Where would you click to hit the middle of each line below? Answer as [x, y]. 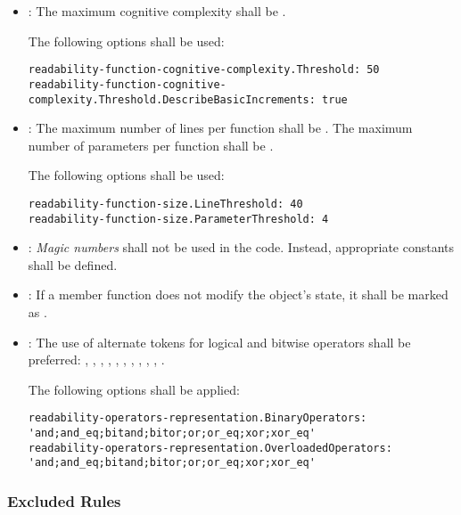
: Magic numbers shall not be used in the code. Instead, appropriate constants [241, 247]
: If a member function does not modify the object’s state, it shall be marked [238, 294]
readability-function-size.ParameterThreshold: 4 [178, 219]
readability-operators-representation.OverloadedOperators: [210, 448]
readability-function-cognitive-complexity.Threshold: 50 [204, 70]
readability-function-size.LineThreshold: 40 [165, 204]
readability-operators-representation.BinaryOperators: [198, 418]
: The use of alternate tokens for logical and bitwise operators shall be [219, 342]
